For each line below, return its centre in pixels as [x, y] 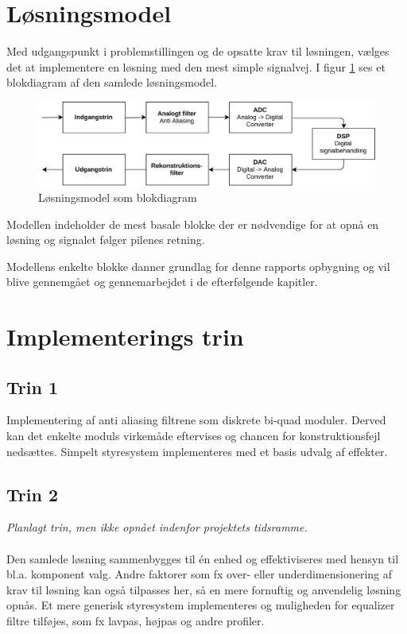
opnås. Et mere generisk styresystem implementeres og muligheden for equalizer [201, 605]
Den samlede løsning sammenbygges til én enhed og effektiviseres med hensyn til [203, 558]
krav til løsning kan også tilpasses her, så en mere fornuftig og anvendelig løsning [204, 589]
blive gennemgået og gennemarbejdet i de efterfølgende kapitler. [162, 282]
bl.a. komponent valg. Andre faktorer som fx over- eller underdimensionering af [200, 574]
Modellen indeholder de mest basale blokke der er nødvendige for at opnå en [193, 224]
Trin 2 [32, 494]
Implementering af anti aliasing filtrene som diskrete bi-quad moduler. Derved [196, 420]
